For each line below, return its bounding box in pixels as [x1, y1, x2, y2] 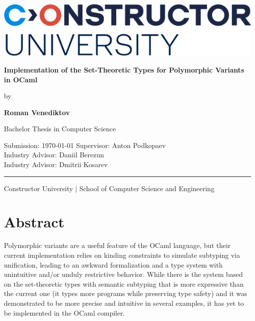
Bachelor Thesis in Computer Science [4, 123, 116, 134]
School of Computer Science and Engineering [79, 183, 215, 193]
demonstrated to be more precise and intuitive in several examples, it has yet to [4, 297, 244, 308]
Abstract [4, 212, 65, 232]
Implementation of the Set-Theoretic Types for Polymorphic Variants [4, 64, 244, 74]
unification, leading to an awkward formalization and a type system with [4, 259, 223, 270]
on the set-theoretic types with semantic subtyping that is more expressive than [4, 278, 244, 289]
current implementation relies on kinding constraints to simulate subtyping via [4, 249, 240, 260]
